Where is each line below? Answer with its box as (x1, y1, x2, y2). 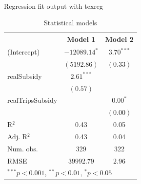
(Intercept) (7, 47, 40, 57)
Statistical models (43, 17, 97, 27)
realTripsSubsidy (7, 95, 58, 105)
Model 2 (105, 34, 134, 44)
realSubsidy (7, 71, 42, 81)
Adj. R (7, 131, 28, 141)
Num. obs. (7, 143, 38, 153)
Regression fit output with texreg (4, 1, 103, 11)
